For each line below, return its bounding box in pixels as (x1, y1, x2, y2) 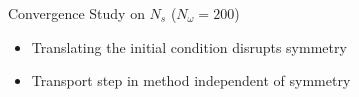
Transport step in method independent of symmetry (31, 70, 351, 91)
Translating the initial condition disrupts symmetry (31, 36, 347, 57)
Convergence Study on (8, 3, 145, 23)
